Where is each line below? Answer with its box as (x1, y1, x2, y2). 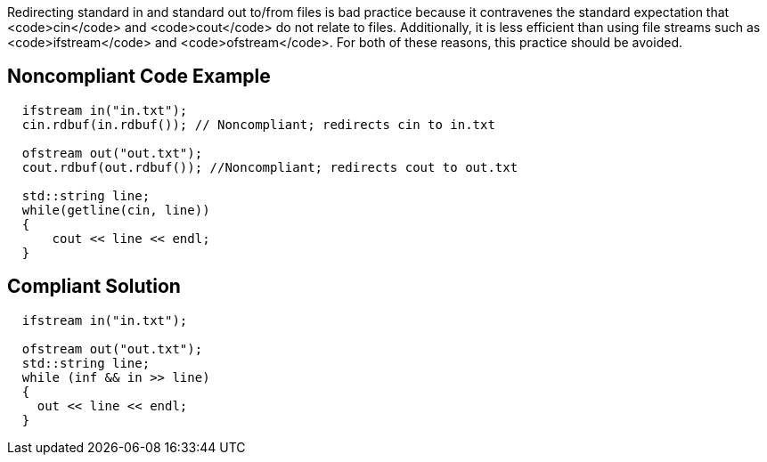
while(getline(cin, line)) (21, 202, 210, 217)
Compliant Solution (7, 275, 181, 298)
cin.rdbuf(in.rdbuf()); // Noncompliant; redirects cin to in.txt (21, 117, 495, 132)
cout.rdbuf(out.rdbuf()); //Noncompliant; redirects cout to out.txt (21, 159, 518, 174)
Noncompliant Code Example (7, 65, 271, 88)
